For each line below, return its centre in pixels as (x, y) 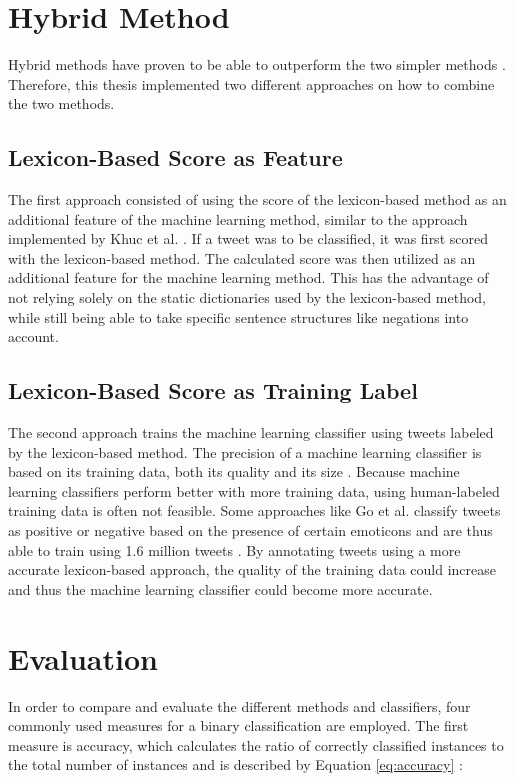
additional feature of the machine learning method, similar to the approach (238, 218)
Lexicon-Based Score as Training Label (213, 390)
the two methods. (61, 103)
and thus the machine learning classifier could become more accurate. (220, 588)
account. (33, 336)
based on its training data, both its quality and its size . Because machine (234, 471)
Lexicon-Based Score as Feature (175, 157)
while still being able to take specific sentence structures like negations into (238, 316)
